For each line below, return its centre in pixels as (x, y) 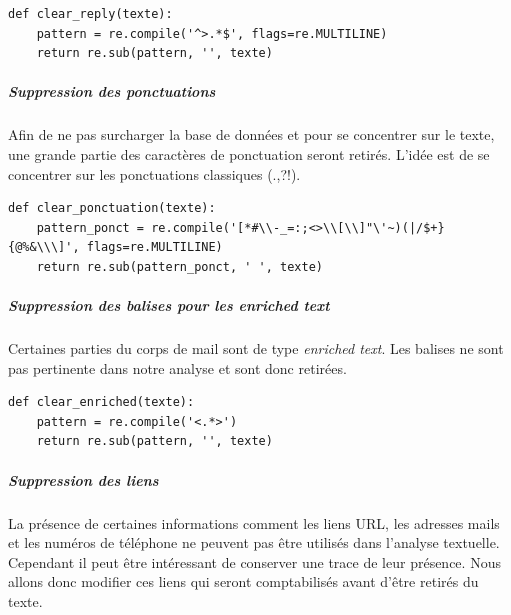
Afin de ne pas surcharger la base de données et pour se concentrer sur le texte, (251, 134)
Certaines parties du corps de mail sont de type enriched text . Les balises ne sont (256, 348)
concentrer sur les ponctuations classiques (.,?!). (154, 173)
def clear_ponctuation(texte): (112, 208)
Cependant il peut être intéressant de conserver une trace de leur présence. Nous (254, 561)
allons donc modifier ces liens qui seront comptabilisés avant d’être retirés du (243, 581)
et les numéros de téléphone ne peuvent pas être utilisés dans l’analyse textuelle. (254, 542)
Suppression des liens (83, 479)
